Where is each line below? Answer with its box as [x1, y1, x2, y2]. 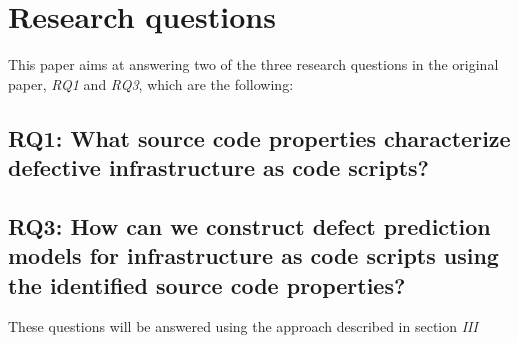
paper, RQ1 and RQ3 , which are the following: [8, 73, 294, 94]
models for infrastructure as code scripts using [8, 240, 499, 271]
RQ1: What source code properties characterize [8, 122, 511, 153]
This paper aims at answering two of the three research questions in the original [8, 54, 499, 75]
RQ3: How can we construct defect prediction [8, 210, 491, 241]
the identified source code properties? [8, 269, 406, 300]
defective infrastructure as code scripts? [8, 152, 429, 183]
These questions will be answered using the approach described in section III [8, 316, 478, 337]
